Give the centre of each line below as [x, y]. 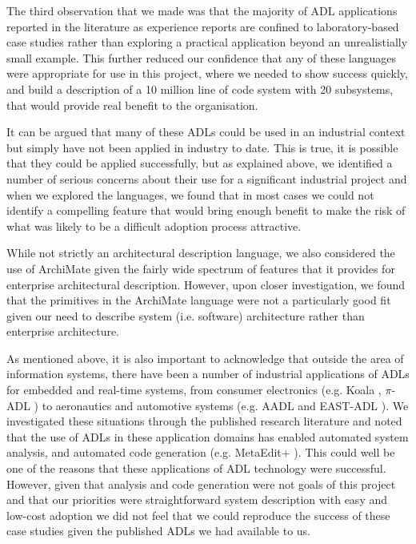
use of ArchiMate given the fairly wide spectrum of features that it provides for [201, 268]
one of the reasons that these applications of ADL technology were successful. [196, 468]
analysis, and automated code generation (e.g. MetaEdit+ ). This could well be [201, 452]
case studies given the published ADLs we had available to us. [158, 531]
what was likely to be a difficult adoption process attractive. [154, 226]
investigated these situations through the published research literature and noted [204, 421]
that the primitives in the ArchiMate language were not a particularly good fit [199, 300]
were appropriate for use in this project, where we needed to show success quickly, [207, 73]
